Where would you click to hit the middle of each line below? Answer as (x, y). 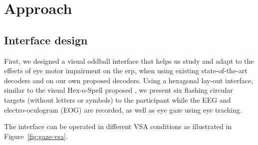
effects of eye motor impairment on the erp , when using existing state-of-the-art (126, 71)
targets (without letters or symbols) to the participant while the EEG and (118, 99)
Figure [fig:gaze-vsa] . (36, 136)
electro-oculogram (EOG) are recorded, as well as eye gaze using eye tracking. (123, 109)
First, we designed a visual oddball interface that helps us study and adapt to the (129, 61)
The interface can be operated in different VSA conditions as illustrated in (118, 126)
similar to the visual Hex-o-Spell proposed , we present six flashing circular (119, 90)
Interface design (46, 40)
